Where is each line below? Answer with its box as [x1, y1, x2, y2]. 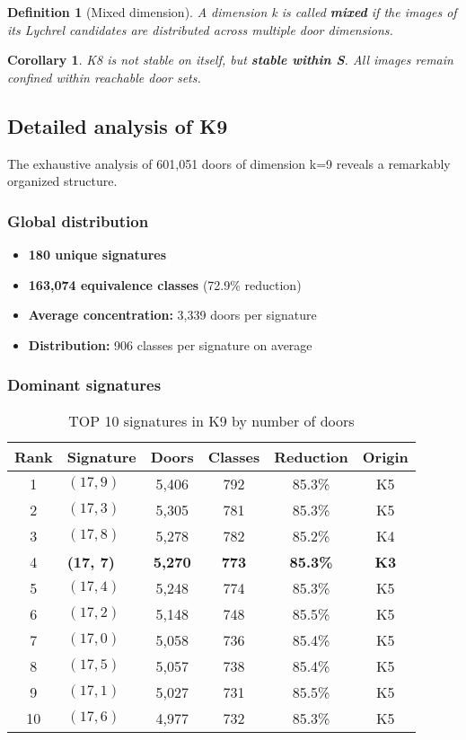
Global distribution [7, 209, 149, 232]
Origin [362, 445, 409, 467]
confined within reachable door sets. [7, 67, 201, 86]
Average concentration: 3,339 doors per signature [28, 305, 317, 324]
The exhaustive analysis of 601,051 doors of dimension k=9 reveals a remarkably [7, 154, 451, 172]
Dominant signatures [7, 374, 162, 396]
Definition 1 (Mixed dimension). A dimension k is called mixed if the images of [7, 3, 457, 21]
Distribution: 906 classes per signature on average [28, 335, 312, 354]
